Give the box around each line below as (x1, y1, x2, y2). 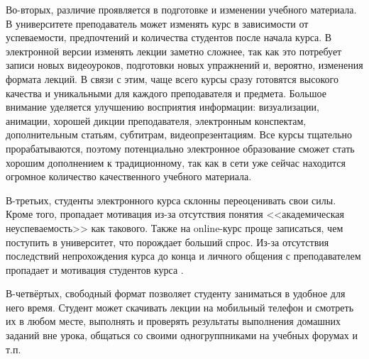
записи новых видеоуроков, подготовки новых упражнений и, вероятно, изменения (6, 57, 363, 72)
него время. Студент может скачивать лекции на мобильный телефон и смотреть (6, 299, 354, 314)
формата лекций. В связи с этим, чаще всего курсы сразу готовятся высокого (6, 71, 338, 86)
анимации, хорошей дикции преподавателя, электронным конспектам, (6, 113, 307, 128)
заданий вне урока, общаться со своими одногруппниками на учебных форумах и (6, 328, 358, 343)
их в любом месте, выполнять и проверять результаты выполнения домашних (6, 314, 341, 328)
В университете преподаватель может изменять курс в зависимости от (6, 16, 309, 31)
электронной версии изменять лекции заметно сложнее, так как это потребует (6, 43, 342, 58)
